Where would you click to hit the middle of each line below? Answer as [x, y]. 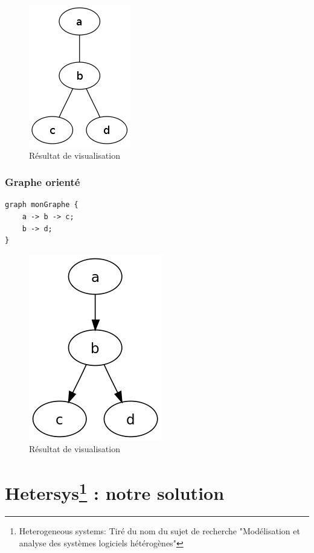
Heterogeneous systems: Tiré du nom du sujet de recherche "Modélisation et [159, 531]
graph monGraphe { [42, 205]
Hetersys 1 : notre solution [115, 492]
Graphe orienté [43, 182]
